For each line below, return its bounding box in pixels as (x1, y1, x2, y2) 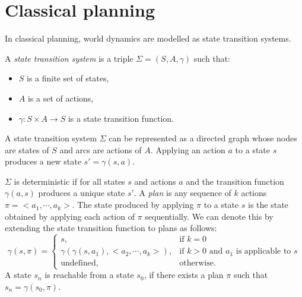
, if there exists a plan (144, 268, 224, 281)
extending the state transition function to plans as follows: (5, 222, 217, 234)
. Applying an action (150, 143, 225, 156)
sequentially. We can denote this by (145, 210, 274, 222)
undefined (61, 259, 96, 268)
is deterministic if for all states (14, 175, 125, 187)
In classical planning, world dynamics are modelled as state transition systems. (5, 32, 291, 45)
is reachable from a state (44, 268, 134, 281)
